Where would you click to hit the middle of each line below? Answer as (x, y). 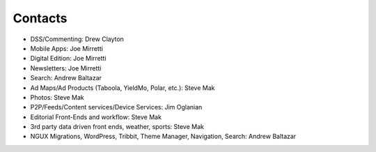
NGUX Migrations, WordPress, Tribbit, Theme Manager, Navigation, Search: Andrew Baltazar (163, 137)
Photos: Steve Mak (57, 97)
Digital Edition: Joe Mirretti (69, 59)
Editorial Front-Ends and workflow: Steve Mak (96, 117)
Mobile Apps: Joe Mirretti (67, 48)
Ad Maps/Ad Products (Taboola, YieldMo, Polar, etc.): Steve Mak (123, 88)
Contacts (40, 18)
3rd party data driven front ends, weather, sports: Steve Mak (117, 127)
